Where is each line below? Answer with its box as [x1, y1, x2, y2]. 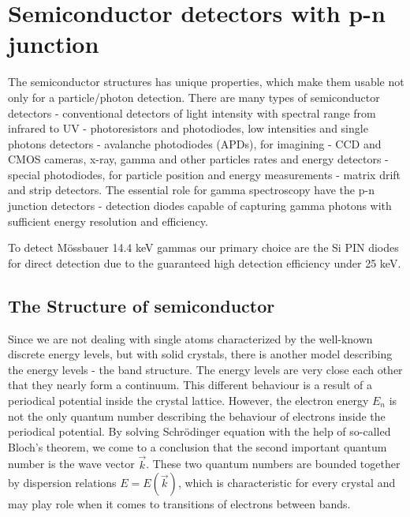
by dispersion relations [8, 474, 117, 491]
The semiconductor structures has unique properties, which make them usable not [8, 73, 404, 90]
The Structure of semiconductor [8, 293, 275, 317]
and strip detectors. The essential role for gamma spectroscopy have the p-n [8, 182, 375, 198]
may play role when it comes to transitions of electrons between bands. [8, 496, 351, 512]
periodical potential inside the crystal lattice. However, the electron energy [8, 392, 369, 409]
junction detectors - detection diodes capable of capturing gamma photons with [8, 197, 392, 214]
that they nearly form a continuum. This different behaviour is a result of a [8, 377, 373, 393]
